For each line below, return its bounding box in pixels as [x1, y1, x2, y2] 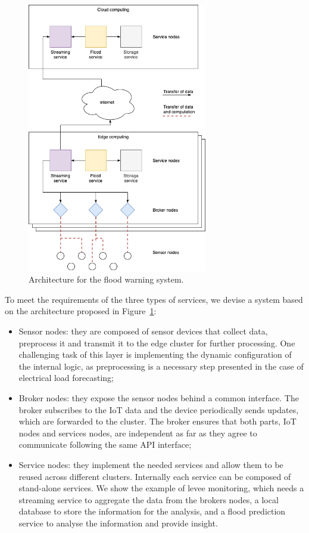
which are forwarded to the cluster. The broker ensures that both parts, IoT [18, 415, 296, 427]
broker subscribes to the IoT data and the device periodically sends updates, [18, 403, 299, 416]
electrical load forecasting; [18, 371, 114, 384]
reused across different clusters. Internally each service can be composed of [18, 470, 291, 482]
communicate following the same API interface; [18, 438, 192, 451]
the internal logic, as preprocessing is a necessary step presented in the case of [18, 360, 304, 372]
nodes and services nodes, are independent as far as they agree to [18, 426, 257, 439]
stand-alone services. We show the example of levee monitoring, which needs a [18, 482, 304, 494]
